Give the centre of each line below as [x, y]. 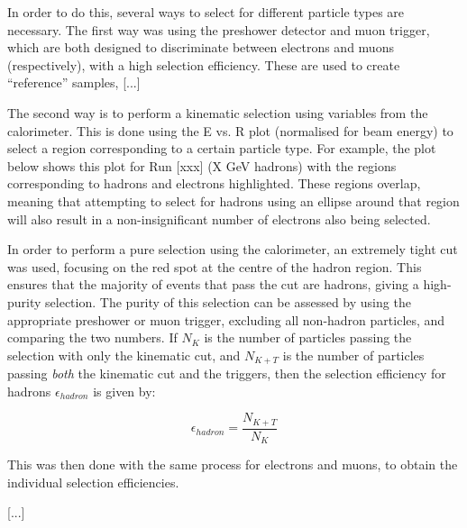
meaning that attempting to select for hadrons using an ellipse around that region [233, 200]
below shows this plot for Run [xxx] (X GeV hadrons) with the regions [202, 165]
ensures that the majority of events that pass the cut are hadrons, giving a [213, 284]
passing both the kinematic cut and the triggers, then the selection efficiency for [227, 373]
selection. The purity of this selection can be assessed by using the [228, 301]
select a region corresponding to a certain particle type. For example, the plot [222, 148]
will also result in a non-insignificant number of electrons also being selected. [219, 218]
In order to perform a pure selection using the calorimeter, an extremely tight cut [233, 249]
